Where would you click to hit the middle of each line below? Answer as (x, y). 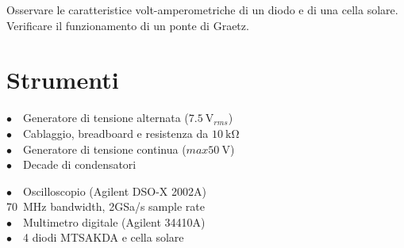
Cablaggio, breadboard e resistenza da (116, 133)
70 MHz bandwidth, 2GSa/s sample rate (106, 206)
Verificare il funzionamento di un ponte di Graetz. (128, 25)
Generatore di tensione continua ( (105, 149)
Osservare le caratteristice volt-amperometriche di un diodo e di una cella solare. (202, 10)
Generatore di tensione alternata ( (106, 118)
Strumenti (63, 80)
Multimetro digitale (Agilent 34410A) (114, 221)
